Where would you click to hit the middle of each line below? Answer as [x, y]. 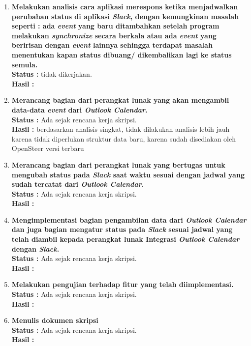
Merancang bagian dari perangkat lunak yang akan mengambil [120, 100]
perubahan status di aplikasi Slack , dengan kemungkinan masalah [125, 16]
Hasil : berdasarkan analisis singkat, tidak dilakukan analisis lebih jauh [121, 129]
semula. [25, 64]
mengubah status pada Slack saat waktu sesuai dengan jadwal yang [128, 174]
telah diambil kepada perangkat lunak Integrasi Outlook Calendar [125, 239]
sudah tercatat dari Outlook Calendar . [78, 184]
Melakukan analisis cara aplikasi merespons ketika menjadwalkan [125, 6]
